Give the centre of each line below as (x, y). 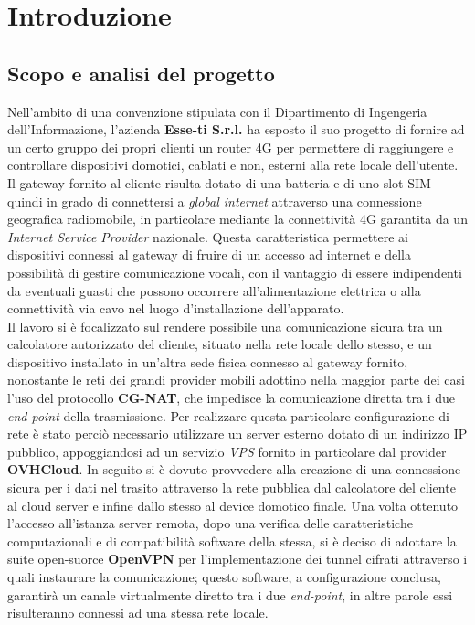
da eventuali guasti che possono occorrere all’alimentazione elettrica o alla (214, 290)
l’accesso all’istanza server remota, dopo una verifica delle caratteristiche (210, 523)
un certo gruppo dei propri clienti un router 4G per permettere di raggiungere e (231, 147)
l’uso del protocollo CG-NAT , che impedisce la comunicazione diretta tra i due (231, 398)
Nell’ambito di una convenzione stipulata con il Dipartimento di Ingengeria (217, 111)
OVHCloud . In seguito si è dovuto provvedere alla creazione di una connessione (234, 469)
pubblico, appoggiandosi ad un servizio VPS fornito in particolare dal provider (227, 451)
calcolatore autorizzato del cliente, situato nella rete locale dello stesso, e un (220, 344)
